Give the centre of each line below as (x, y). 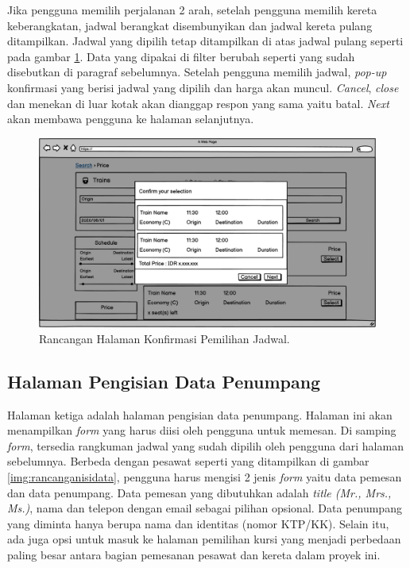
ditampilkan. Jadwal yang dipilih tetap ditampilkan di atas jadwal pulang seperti (205, 41)
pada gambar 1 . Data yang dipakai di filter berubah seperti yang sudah (181, 56)
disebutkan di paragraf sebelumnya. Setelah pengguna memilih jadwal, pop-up (197, 72)
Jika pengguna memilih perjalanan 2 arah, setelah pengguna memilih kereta (192, 10)
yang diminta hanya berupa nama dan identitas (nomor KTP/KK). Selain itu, (198, 523)
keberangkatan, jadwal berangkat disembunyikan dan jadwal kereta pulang (190, 25)
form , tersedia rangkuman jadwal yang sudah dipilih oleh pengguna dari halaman (205, 445)
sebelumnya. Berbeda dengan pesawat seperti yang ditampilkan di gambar (188, 461)
